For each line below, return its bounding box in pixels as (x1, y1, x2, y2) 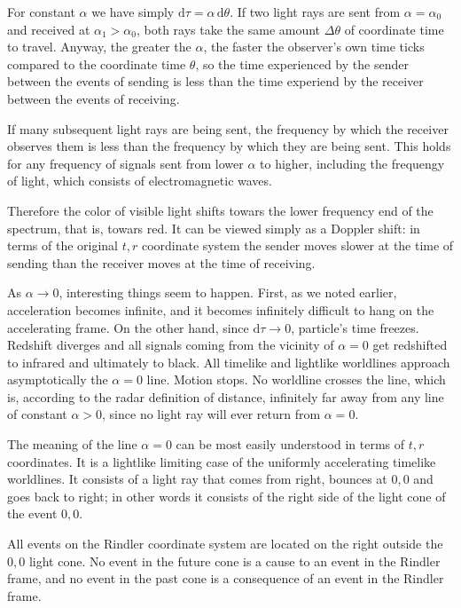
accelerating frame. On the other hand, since (7, 318, 249, 336)
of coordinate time (344, 20, 444, 38)
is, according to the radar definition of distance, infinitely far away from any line (7, 387, 444, 406)
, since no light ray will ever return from (102, 405, 321, 423)
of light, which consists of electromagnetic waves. (7, 171, 272, 190)
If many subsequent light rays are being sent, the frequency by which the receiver (7, 119, 449, 138)
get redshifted (372, 336, 448, 354)
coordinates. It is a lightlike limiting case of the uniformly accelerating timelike (7, 452, 436, 470)
